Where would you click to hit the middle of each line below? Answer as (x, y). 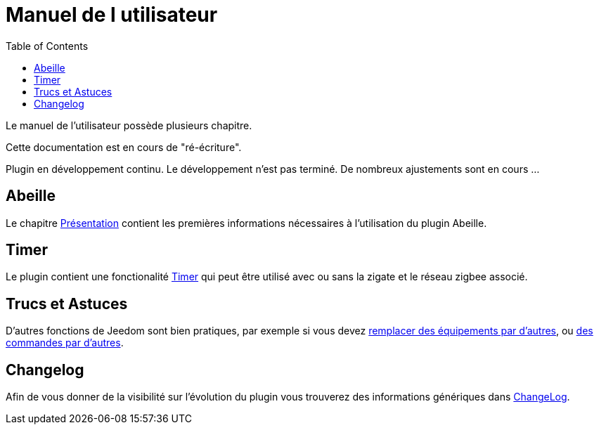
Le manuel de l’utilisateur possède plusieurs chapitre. (129, 125)
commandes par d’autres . (65, 343)
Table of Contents (47, 46)
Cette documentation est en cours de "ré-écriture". (124, 147)
